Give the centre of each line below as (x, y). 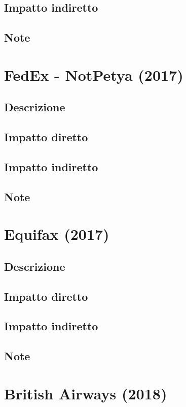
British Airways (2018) (86, 393)
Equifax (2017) (57, 234)
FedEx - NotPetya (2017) (94, 74)
